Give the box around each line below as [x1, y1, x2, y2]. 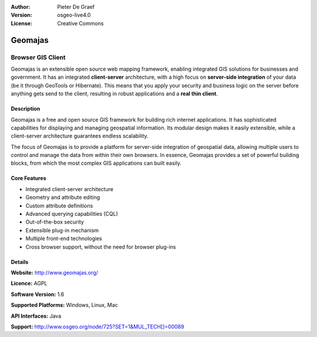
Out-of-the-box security [25, 218, 85, 226]
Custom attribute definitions [25, 202, 93, 209]
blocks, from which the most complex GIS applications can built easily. [11, 159, 182, 167]
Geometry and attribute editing [25, 194, 100, 201]
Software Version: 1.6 [11, 291, 65, 298]
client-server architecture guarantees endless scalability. [11, 132, 149, 139]
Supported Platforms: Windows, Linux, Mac [11, 302, 119, 309]
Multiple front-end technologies [25, 235, 102, 242]
